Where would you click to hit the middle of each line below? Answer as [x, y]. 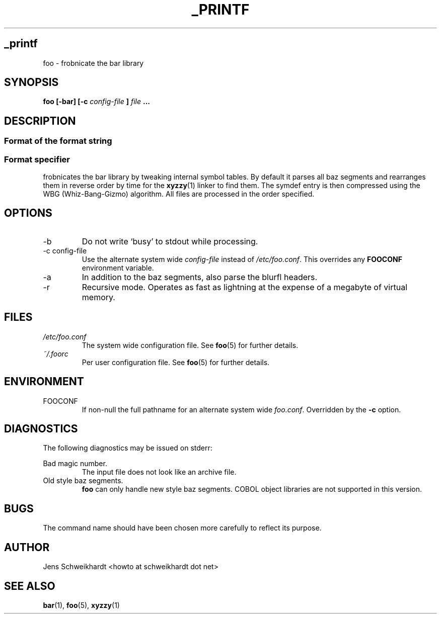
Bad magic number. [75, 464]
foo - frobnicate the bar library [93, 63]
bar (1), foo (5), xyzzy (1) [81, 605]
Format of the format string [58, 141]
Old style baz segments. [83, 481]
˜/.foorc [56, 354]
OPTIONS [28, 213]
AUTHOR [27, 547]
